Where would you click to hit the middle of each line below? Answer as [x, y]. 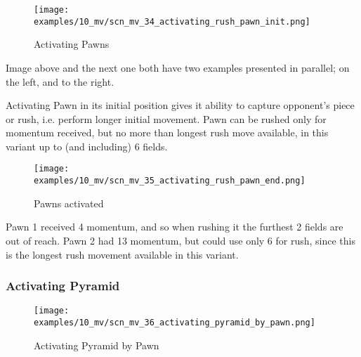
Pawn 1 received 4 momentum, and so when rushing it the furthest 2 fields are [175, 227]
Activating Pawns [72, 44]
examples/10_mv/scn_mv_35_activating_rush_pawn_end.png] [170, 181]
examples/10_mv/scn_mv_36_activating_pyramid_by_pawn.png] [175, 323]
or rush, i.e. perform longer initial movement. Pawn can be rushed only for [166, 118]
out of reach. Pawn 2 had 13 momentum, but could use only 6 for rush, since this [181, 240]
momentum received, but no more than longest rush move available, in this [167, 132]
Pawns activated [69, 203]
